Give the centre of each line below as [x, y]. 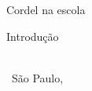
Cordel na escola [46, 9]
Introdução [33, 36]
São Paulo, [37, 77]
